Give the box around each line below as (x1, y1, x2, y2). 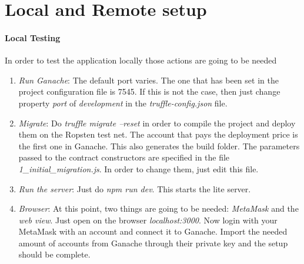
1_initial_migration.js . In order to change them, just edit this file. (18, 162, 259, 175)
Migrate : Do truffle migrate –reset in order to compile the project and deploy (18, 116, 296, 129)
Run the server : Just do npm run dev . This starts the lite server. (18, 182, 251, 195)
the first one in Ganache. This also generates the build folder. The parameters (18, 139, 300, 152)
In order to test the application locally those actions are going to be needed (5, 54, 277, 66)
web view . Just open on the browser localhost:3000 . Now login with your (18, 213, 278, 226)
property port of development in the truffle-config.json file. (18, 96, 228, 109)
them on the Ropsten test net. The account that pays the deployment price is (18, 128, 298, 141)
